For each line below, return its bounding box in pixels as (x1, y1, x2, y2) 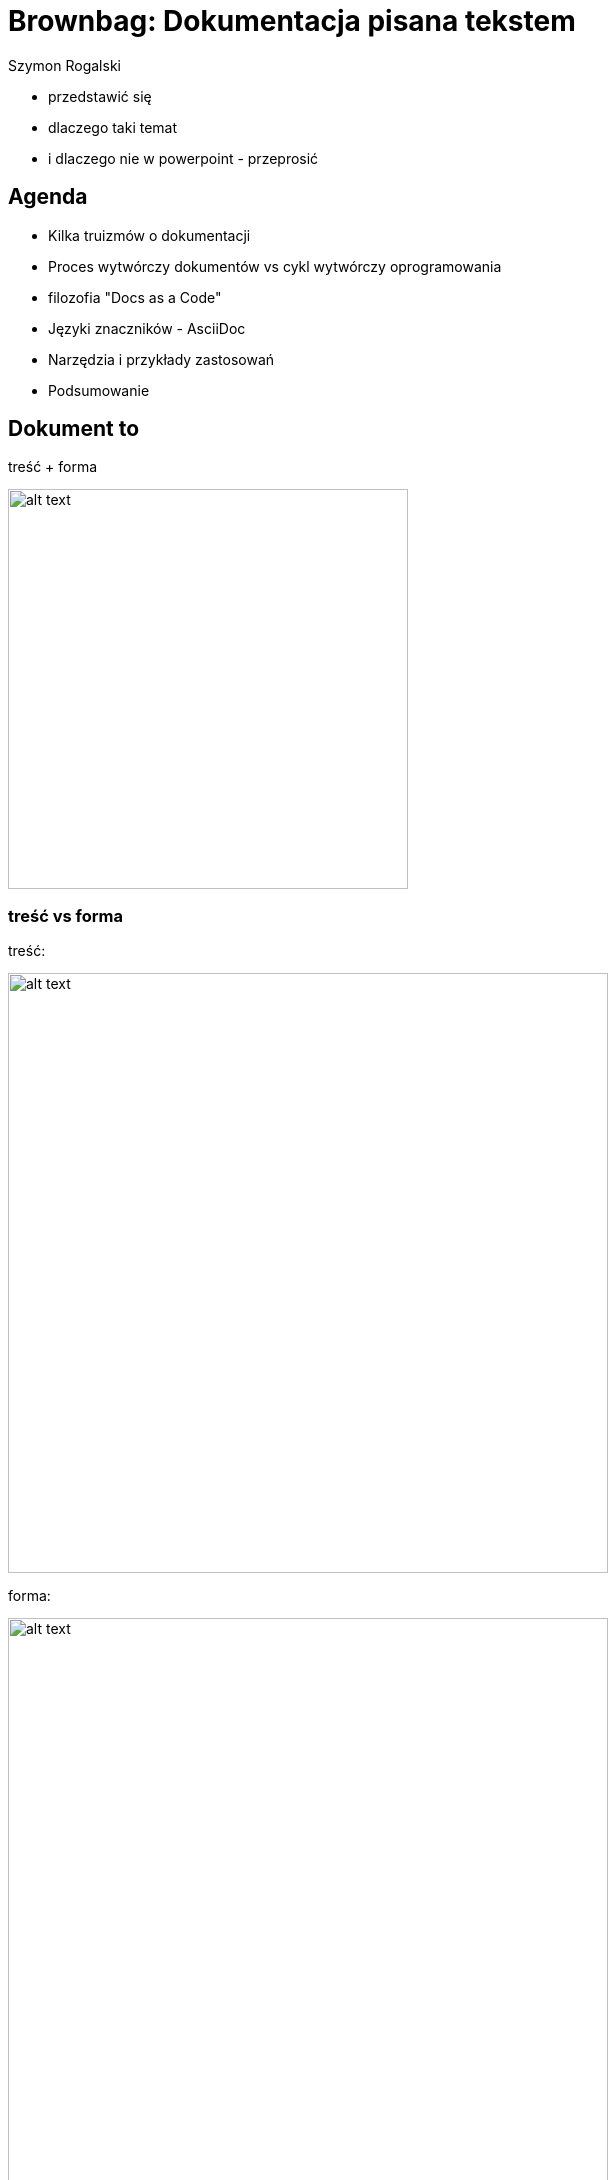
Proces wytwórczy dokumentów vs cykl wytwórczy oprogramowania (48, 257, 502, 275)
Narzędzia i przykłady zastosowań (48, 350, 275, 368)
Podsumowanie (48, 381, 150, 399)
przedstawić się (48, 87, 152, 105)
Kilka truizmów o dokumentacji (48, 226, 251, 244)
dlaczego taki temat (48, 118, 178, 136)
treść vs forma (8, 905, 123, 926)
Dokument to (8, 416, 140, 442)
